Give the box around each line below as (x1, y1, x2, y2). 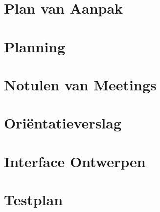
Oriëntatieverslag (4, 113, 122, 133)
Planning (4, 36, 66, 56)
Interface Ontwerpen (4, 151, 146, 171)
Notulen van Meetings (4, 74, 157, 94)
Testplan (4, 190, 63, 210)
